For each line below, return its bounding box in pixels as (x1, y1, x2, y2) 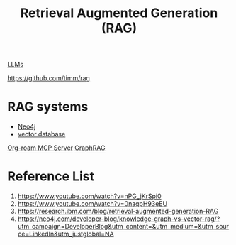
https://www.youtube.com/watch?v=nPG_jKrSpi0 (17, 192, 162, 200)
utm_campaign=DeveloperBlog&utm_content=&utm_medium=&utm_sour (17, 222, 229, 231)
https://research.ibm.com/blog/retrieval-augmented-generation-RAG (17, 207, 219, 216)
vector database (17, 130, 66, 138)
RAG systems (7, 99, 89, 115)
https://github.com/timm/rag (7, 74, 91, 82)
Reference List (7, 168, 94, 185)
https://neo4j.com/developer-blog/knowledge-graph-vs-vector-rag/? (17, 214, 220, 223)
